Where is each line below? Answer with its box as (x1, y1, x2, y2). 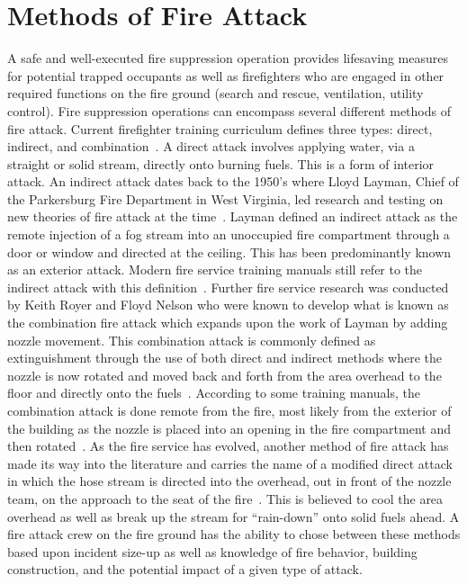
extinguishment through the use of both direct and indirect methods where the (7, 348, 443, 367)
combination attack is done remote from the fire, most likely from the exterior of (7, 401, 452, 419)
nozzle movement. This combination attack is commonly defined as (7, 330, 376, 349)
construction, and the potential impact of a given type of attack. (7, 560, 363, 579)
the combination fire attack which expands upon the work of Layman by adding (7, 313, 448, 332)
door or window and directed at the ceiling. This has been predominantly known (7, 242, 452, 261)
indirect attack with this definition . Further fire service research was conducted (7, 277, 449, 296)
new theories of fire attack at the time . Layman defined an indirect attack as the (7, 207, 458, 226)
